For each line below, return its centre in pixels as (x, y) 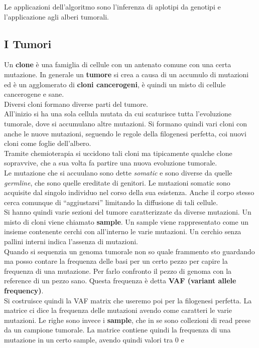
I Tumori (28, 43)
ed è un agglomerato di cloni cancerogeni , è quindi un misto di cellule (115, 84)
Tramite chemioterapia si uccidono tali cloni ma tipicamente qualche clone (118, 153)
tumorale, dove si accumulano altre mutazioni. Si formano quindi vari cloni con (126, 123)
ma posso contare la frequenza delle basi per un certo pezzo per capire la (116, 261)
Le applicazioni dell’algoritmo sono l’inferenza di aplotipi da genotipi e (112, 7)
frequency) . (24, 291)
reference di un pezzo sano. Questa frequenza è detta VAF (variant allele (120, 281)
